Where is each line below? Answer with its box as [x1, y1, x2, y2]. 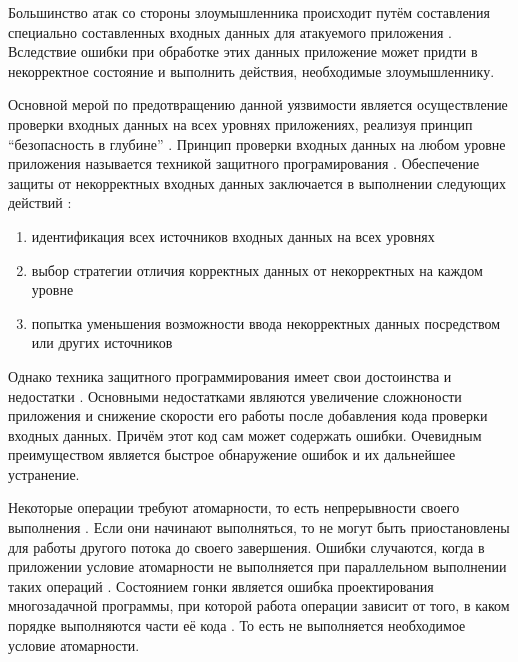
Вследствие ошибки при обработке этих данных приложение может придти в [8, 41, 478, 62]
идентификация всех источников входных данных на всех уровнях [31, 225, 435, 246]
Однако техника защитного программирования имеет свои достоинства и [8, 365, 452, 386]
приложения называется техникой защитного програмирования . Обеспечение [8, 153, 480, 174]
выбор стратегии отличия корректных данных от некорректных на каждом [31, 259, 483, 280]
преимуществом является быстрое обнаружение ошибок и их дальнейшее [8, 444, 456, 465]
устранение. [8, 463, 80, 484]
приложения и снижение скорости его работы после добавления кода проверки [8, 405, 488, 426]
